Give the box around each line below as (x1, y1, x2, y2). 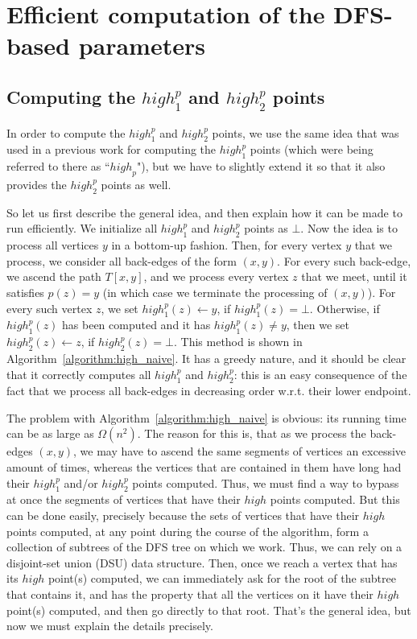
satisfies (6, 283, 44, 300)
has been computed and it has (62, 316, 211, 333)
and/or (64, 474, 98, 491)
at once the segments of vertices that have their (6, 491, 241, 508)
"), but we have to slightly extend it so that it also (136, 158, 386, 175)
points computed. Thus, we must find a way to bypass (132, 474, 399, 491)
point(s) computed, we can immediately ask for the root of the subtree (47, 570, 396, 587)
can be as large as (6, 425, 94, 442)
